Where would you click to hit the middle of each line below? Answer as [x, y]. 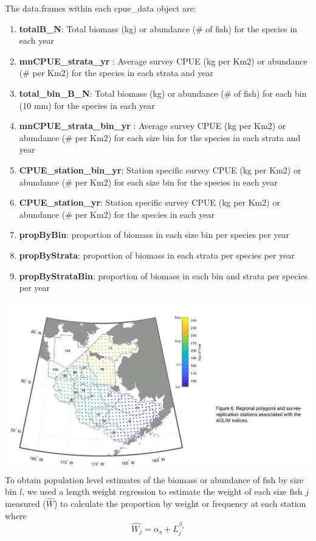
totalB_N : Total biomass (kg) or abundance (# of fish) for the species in [158, 28]
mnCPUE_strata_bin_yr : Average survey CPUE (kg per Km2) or [153, 126]
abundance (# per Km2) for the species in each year [117, 214]
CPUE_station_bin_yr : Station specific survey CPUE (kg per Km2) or [160, 169]
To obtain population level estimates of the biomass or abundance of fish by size [154, 479]
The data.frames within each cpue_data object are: [101, 8]
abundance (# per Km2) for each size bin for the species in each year [148, 182]
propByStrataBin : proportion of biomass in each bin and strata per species [163, 275]
